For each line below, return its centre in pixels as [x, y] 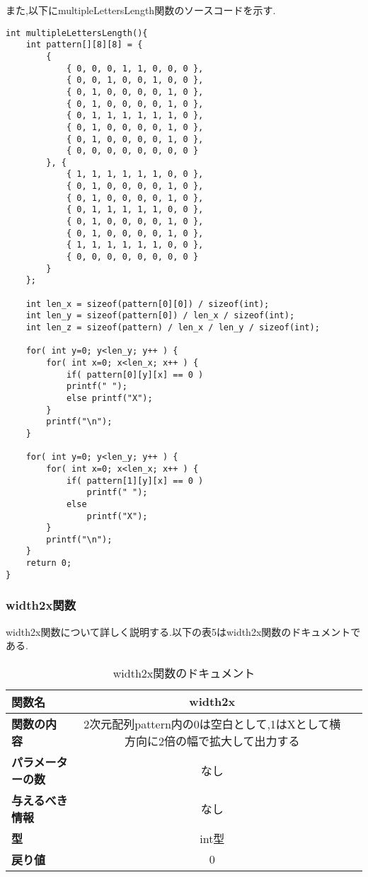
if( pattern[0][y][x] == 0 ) [135, 374]
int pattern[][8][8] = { [84, 45]
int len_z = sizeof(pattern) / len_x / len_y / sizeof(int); [173, 327]
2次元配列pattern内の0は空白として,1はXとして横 [212, 724]
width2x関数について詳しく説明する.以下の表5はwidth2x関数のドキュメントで [183, 631]
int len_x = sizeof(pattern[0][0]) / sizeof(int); [148, 304]
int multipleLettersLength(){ [77, 33]
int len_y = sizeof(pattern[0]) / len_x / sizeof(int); [160, 316]
